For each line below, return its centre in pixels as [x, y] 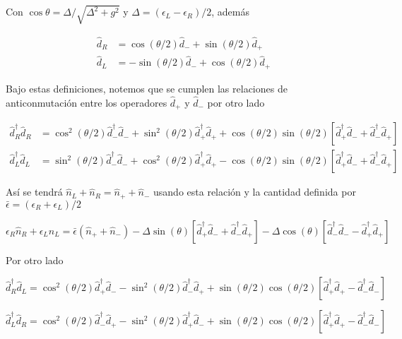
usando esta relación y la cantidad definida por [255, 192]
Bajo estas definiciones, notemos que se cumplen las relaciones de [147, 88]
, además [231, 12]
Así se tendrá [34, 192]
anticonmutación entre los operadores [87, 102]
